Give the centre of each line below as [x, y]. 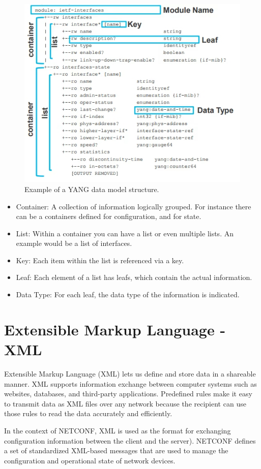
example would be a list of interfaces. [74, 243]
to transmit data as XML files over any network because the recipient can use [125, 403]
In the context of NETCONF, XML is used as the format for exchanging [118, 430]
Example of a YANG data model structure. [92, 189]
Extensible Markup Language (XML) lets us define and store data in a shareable [130, 373]
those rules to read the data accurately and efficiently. [88, 413]
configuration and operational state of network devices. [90, 460]
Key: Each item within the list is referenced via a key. [100, 260]
